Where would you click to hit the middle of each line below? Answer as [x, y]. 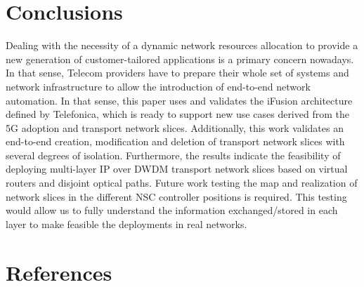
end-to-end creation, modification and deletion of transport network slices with [175, 141]
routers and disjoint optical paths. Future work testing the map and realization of [182, 183]
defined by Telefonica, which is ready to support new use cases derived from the [177, 114]
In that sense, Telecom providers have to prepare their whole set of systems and [177, 73]
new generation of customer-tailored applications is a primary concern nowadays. [180, 59]
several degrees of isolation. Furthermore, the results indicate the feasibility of [173, 155]
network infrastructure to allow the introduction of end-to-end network [158, 86]
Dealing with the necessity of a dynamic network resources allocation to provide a [182, 45]
